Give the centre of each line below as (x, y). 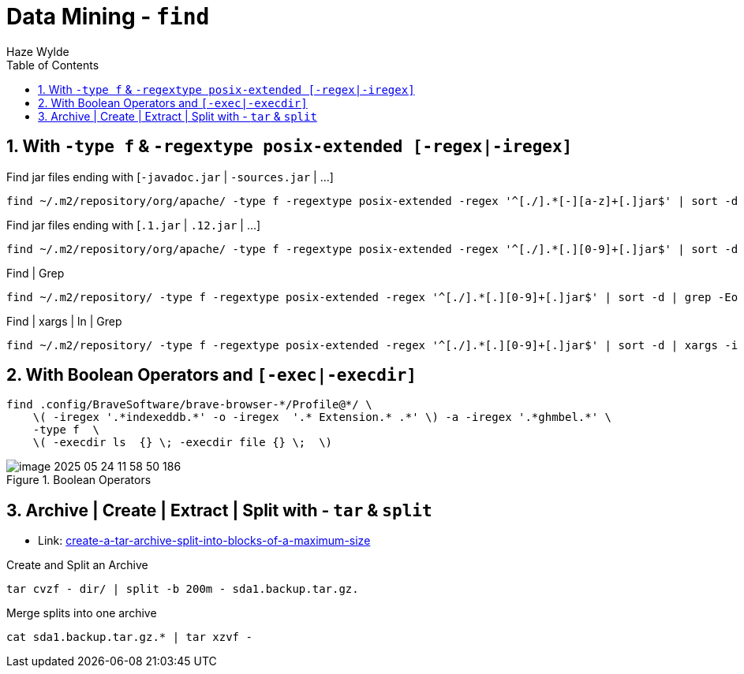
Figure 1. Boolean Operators (79, 480)
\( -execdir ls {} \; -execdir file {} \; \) (183, 443)
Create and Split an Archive (77, 565)
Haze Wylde (38, 51)
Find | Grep (36, 273)
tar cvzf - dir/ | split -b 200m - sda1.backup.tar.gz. (183, 589)
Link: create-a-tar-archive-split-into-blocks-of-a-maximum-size (204, 541)
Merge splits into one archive (82, 613)
